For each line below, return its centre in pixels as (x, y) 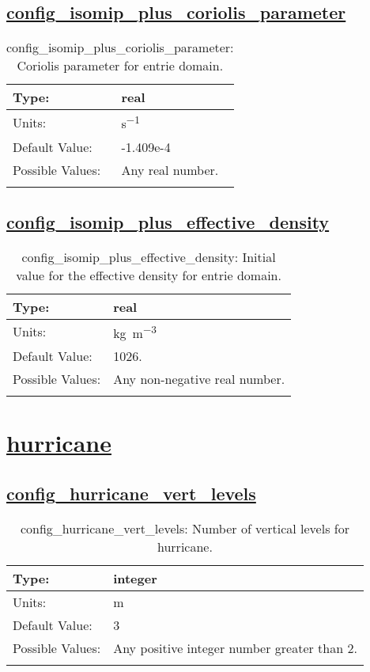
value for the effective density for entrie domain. (149, 275)
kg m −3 (135, 332)
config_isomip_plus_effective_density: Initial (149, 256)
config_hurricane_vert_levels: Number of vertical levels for (185, 528)
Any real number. (170, 169)
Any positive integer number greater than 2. (235, 647)
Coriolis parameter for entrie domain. (120, 66)
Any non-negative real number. (199, 379)
